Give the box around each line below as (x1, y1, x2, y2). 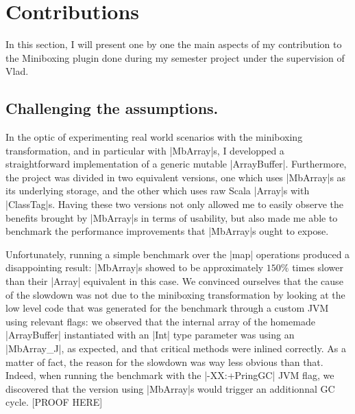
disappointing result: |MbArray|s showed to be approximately (5, 260, 264, 275)
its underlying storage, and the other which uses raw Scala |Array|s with (5, 183, 310, 198)
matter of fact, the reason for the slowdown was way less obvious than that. (5, 354, 323, 369)
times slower (292, 260, 344, 275)
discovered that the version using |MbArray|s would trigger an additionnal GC (5, 381, 335, 395)
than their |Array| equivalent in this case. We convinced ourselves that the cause (5, 274, 343, 288)
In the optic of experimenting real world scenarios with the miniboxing (5, 130, 303, 144)
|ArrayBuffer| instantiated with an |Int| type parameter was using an (5, 327, 295, 342)
